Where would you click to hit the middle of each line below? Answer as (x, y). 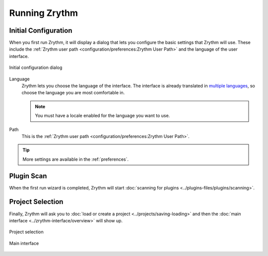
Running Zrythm (44, 13)
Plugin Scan (28, 176)
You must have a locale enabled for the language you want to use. (102, 116)
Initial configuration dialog (36, 67)
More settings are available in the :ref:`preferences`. (76, 159)
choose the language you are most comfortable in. (73, 93)
